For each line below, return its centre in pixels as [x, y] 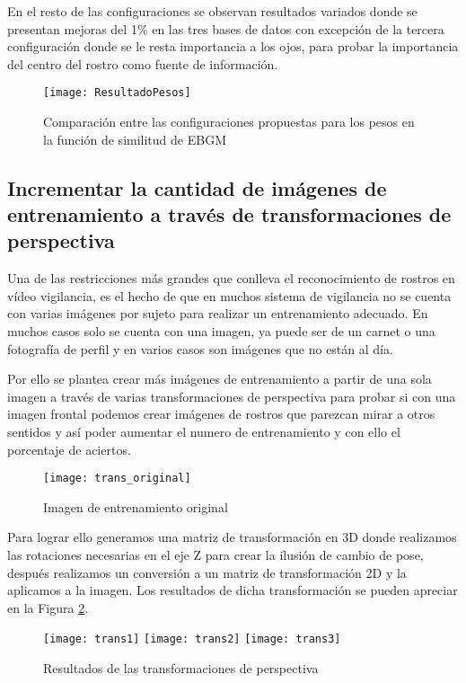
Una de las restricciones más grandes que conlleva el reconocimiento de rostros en [231, 278]
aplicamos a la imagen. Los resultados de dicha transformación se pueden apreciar [233, 590]
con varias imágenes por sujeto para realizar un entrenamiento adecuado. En [218, 313]
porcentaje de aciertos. [69, 449]
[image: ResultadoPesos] [117, 93]
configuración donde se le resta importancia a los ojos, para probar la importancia [233, 46]
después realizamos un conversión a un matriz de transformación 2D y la [207, 572]
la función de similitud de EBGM [135, 139]
